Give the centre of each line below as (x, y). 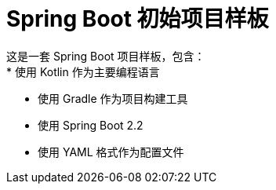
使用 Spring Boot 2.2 (91, 125)
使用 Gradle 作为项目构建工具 (113, 98)
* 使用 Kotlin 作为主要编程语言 (83, 71)
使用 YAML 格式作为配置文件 (111, 152)
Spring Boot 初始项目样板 (138, 19)
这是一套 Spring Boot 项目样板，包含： (106, 56)
